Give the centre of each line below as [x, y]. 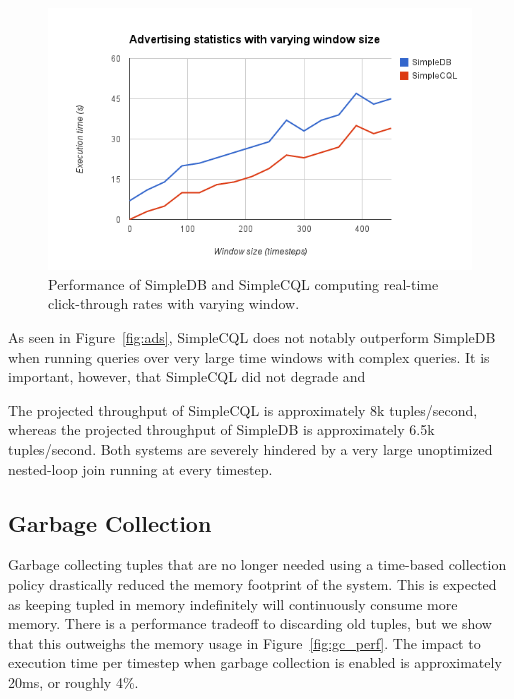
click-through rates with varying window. [174, 303]
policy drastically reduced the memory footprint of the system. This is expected [252, 583]
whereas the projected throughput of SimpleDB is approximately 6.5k [221, 429]
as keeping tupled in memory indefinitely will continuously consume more [233, 603]
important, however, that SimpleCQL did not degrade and [187, 376]
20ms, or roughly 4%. [73, 681]
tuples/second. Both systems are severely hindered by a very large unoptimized [250, 448]
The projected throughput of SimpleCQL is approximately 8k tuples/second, [243, 409]
